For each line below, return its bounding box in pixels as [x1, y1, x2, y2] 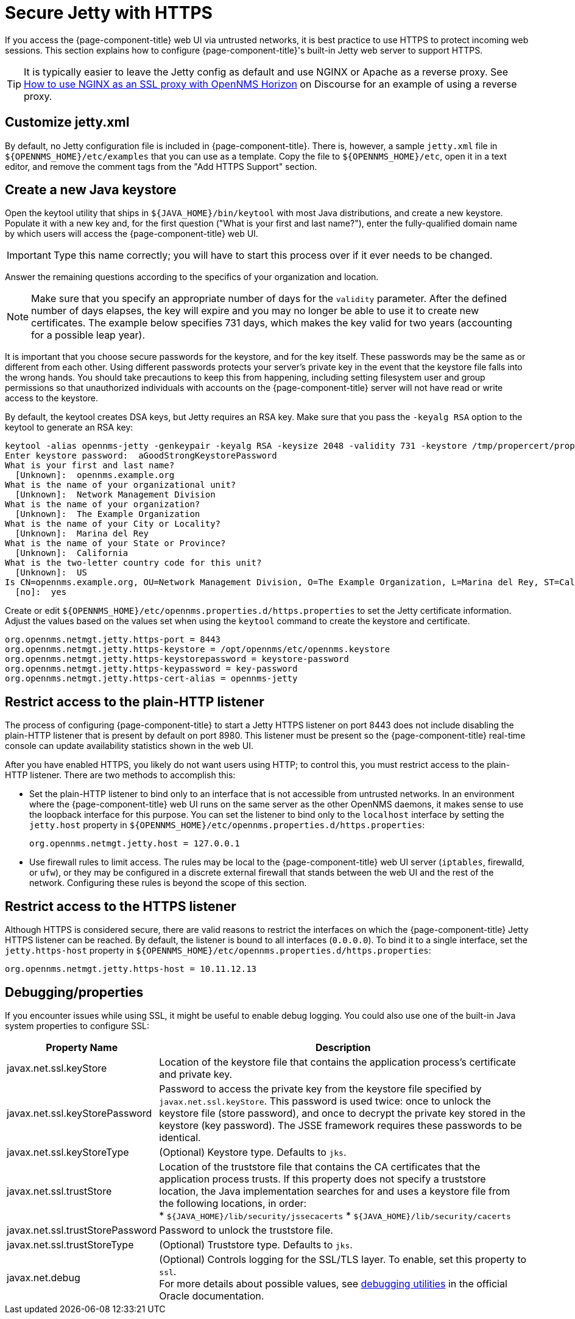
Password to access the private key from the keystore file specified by [159, 1082, 482, 1095]
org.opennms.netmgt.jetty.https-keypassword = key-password [5, 664, 298, 674]
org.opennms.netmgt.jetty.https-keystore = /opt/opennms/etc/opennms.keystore [5, 644, 390, 655]
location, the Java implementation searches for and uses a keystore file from [159, 1184, 510, 1197]
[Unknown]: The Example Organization [15, 509, 200, 519]
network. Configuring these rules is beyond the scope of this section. [29, 878, 307, 888]
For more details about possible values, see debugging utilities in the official [159, 1277, 507, 1290]
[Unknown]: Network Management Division [15, 490, 216, 500]
